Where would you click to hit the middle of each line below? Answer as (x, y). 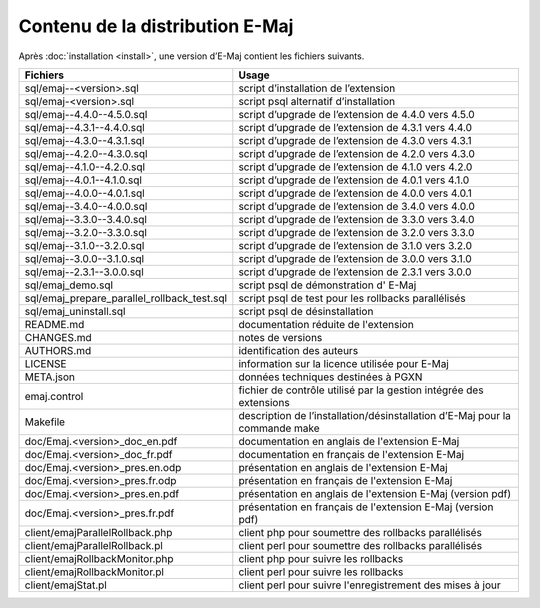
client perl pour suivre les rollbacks (321, 572)
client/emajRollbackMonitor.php (99, 558)
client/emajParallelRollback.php (98, 532)
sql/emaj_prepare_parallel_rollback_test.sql (126, 298)
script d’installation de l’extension (317, 88)
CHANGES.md (58, 337)
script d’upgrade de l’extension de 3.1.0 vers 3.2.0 (355, 245)
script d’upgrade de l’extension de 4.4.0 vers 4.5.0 (356, 114)
